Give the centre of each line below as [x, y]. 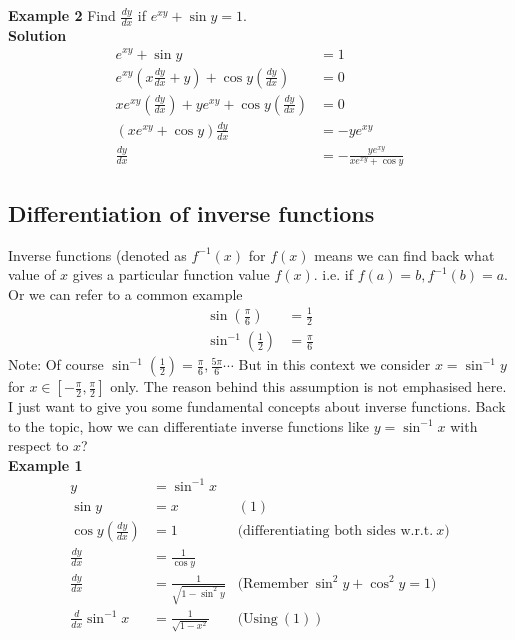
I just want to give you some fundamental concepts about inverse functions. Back [257, 406]
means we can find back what [404, 254]
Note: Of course [56, 364]
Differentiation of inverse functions [191, 212]
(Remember [273, 583]
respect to [38, 445]
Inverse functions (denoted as [97, 254]
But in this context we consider [334, 364]
